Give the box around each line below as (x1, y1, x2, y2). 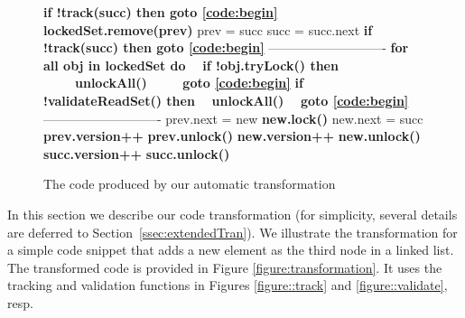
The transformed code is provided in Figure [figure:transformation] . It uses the (7, 257, 442, 276)
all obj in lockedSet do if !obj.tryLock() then (43, 55, 339, 74)
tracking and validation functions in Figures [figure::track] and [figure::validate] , (7, 276, 448, 295)
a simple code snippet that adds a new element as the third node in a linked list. (7, 240, 454, 259)
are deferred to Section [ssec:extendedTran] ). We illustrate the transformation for (7, 222, 458, 241)
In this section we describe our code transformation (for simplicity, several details (7, 204, 458, 223)
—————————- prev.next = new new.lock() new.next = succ (43, 108, 423, 127)
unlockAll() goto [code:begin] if (75, 73, 303, 92)
